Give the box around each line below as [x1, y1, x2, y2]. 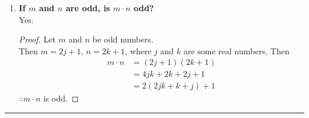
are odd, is [65, 2, 110, 14]
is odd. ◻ [43, 92, 79, 104]
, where [125, 44, 152, 57]
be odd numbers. [92, 33, 154, 45]
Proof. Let [18, 33, 56, 45]
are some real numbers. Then [183, 44, 289, 57]
